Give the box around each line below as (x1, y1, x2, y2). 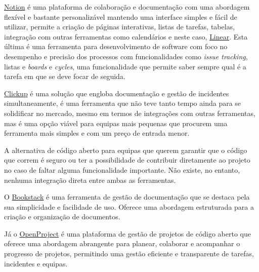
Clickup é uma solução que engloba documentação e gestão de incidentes (4, 88, 229, 98)
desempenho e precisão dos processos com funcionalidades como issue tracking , (4, 51, 248, 61)
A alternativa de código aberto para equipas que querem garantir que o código (4, 144, 247, 155)
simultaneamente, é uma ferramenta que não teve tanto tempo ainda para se (4, 98, 241, 108)
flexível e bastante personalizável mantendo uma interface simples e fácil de (4, 11, 237, 22)
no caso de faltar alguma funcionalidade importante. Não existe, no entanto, (4, 164, 240, 175)
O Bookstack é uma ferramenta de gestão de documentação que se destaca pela (4, 191, 250, 202)
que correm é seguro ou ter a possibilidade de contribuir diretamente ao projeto (4, 154, 250, 165)
